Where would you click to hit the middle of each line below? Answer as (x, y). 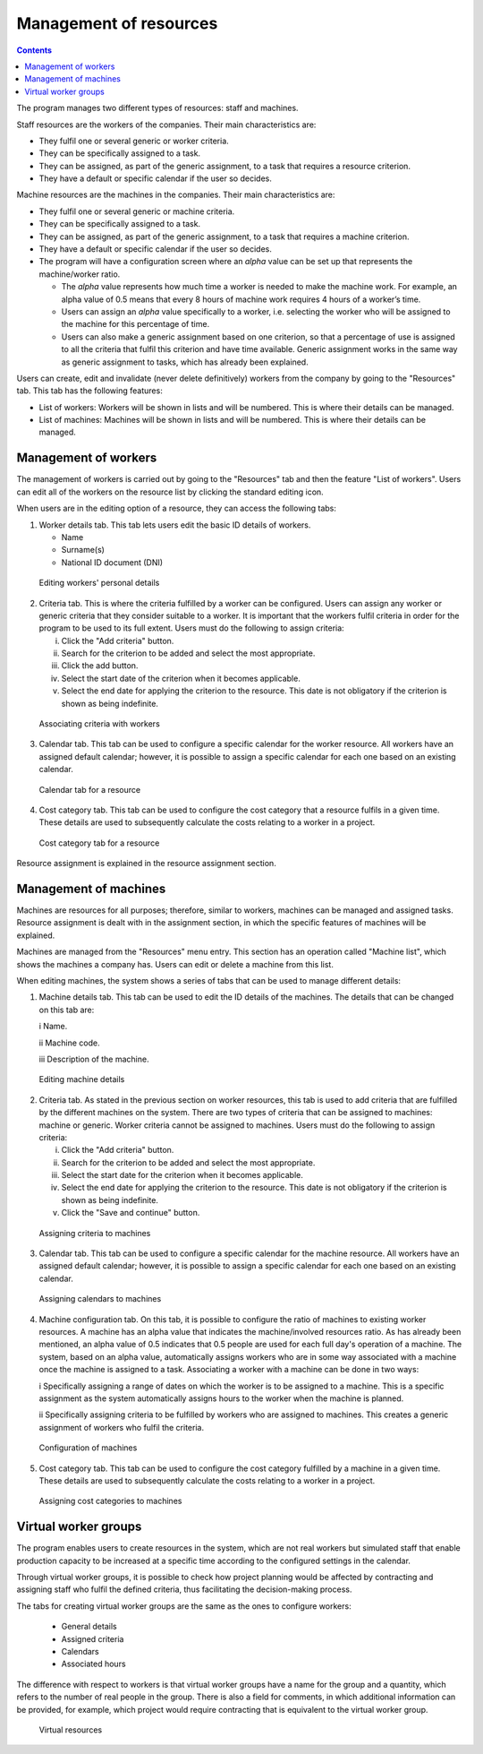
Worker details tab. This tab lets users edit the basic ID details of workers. (175, 525)
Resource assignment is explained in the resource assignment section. (146, 864)
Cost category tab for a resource (99, 843)
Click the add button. (100, 666)
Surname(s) (83, 550)
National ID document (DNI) (112, 562)
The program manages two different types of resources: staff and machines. (157, 108)
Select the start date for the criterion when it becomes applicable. (182, 1175)
